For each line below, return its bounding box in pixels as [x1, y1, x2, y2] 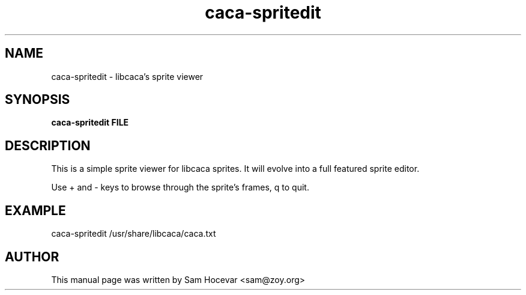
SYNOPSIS [5, 92, 70, 108]
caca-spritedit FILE [51, 117, 129, 128]
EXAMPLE [5, 202, 66, 218]
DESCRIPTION [5, 138, 91, 153]
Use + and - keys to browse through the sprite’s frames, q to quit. [51, 182, 309, 193]
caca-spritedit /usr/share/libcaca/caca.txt [51, 228, 216, 239]
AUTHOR [5, 249, 59, 264]
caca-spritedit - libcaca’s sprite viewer [51, 71, 204, 82]
